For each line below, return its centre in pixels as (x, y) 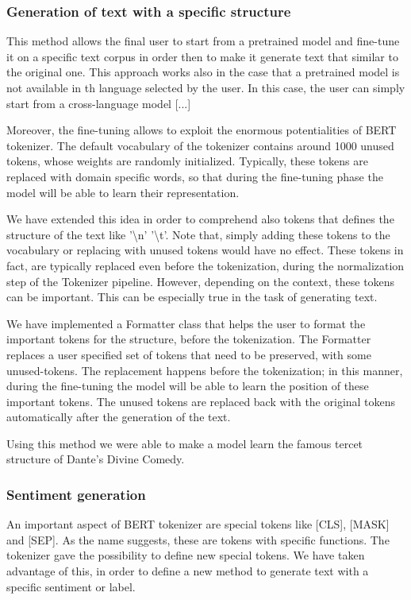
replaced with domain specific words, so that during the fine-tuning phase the (195, 176)
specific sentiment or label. (71, 586)
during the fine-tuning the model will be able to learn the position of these (188, 386)
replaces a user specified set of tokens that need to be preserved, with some (189, 354)
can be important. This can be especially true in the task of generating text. (192, 297)
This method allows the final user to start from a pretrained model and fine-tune (203, 41)
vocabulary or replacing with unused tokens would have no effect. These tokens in (205, 250)
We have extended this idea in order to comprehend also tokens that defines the (200, 219)
